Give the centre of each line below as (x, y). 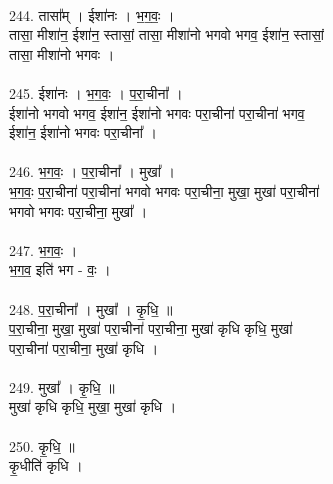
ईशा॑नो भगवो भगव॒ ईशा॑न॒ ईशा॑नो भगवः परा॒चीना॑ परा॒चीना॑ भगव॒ (157, 112)
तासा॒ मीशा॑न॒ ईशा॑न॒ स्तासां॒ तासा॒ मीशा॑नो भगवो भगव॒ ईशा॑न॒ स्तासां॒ (166, 34)
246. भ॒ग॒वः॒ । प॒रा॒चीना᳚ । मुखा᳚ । (92, 171)
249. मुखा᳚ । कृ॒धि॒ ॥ (62, 386)
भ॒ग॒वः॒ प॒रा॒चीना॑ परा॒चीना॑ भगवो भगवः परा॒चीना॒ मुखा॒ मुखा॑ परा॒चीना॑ (164, 190)
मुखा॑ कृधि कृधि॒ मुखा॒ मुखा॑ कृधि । (93, 406)
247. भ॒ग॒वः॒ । (43, 249)
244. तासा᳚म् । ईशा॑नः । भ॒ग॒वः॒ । (92, 14)
